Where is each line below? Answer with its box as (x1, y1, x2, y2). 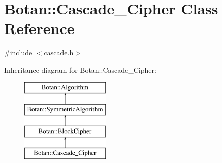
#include (4, 47, 33, 58)
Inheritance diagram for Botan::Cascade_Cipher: (4, 64, 156, 75)
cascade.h (44, 47, 74, 58)
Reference (4, 18, 75, 39)
